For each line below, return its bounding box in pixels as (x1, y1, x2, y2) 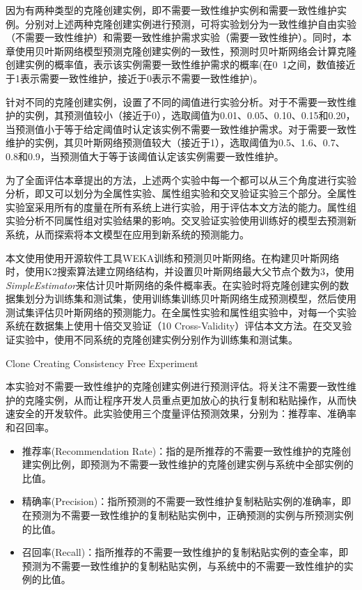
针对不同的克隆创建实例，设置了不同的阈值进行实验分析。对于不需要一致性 (6, 94, 347, 109)
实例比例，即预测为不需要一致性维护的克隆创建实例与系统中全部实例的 (31, 457, 354, 472)
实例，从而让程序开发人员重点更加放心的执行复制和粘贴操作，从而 (44, 392, 347, 407)
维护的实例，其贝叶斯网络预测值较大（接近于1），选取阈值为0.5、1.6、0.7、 (6, 135, 345, 150)
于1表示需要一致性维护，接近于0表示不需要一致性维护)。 (6, 70, 263, 85)
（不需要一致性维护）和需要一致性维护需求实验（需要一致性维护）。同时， (6, 30, 342, 45)
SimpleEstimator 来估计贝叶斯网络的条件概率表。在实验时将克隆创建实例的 (6, 277, 340, 292)
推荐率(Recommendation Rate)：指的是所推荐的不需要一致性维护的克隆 (22, 443, 342, 458)
